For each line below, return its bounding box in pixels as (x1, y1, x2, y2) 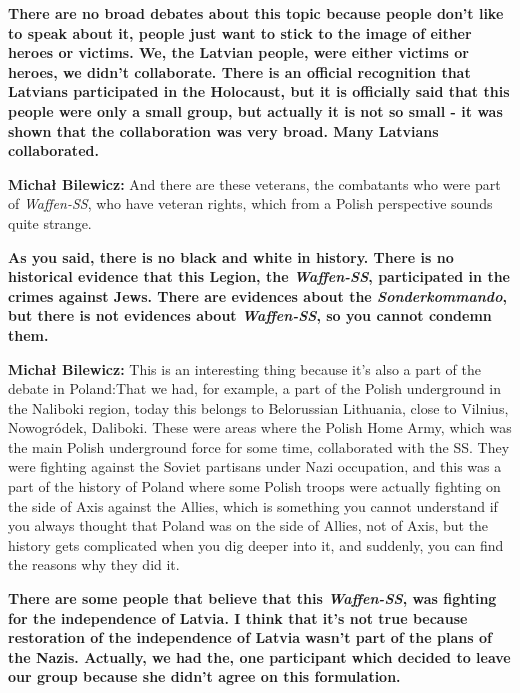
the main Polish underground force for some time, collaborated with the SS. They (8, 436, 510, 457)
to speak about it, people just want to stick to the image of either (8, 22, 472, 43)
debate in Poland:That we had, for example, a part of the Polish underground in (8, 378, 502, 399)
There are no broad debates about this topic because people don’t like (8, 3, 504, 23)
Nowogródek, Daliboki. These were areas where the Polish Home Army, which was (8, 417, 512, 438)
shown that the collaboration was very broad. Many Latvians (8, 120, 439, 141)
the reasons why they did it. (8, 554, 180, 575)
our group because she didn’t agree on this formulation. (8, 666, 401, 687)
